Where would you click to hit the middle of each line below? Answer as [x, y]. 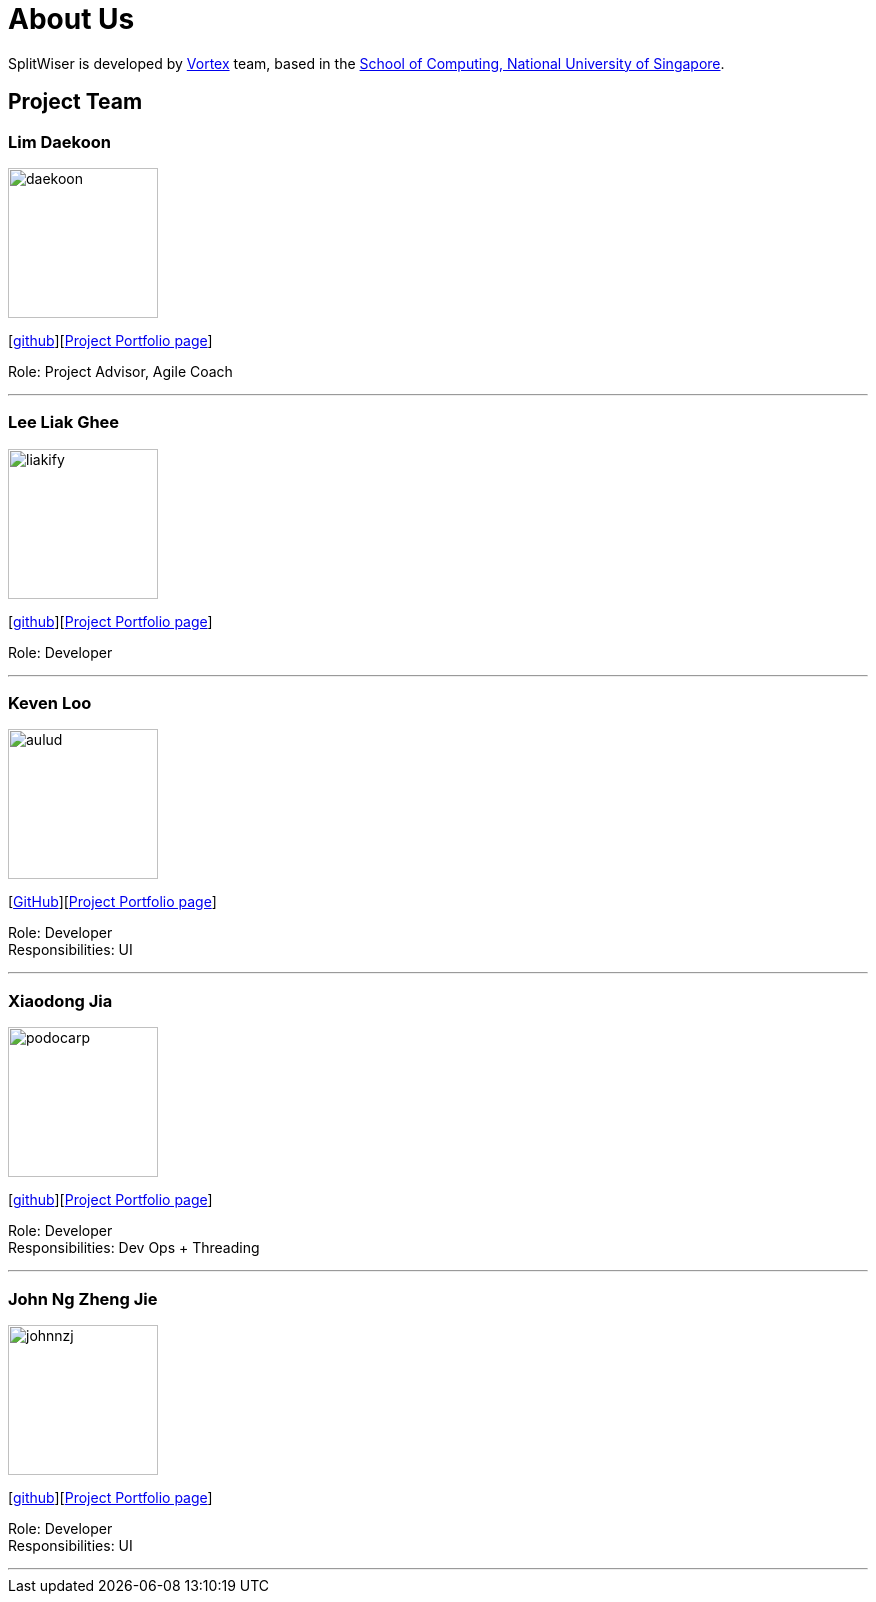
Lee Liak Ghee [64, 422]
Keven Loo [50, 703]
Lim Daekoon [59, 141]
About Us [71, 19]
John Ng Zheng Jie [83, 1298]
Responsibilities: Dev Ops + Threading [134, 1248]
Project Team [75, 102]
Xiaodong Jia [60, 1000]
